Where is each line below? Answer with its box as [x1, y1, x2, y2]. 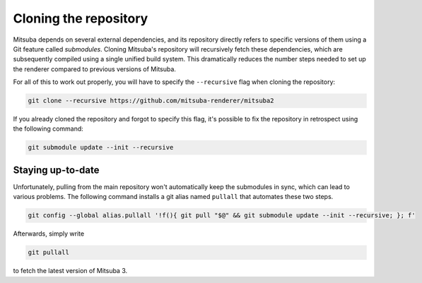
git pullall [28, 248, 70, 257]
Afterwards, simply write [13, 229, 85, 238]
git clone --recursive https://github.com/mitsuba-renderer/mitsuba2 [28, 97, 274, 105]
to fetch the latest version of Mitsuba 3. [13, 267, 128, 275]
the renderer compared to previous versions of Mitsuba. [13, 64, 177, 73]
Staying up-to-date [13, 164, 100, 176]
